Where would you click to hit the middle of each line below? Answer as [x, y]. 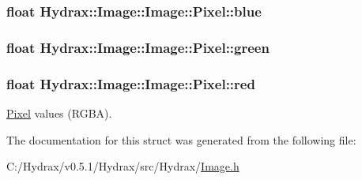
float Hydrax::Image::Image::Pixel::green [138, 47]
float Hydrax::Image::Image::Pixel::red [131, 83]
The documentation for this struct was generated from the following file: [181, 139]
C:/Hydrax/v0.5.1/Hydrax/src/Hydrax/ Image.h [123, 166]
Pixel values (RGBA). [59, 112]
